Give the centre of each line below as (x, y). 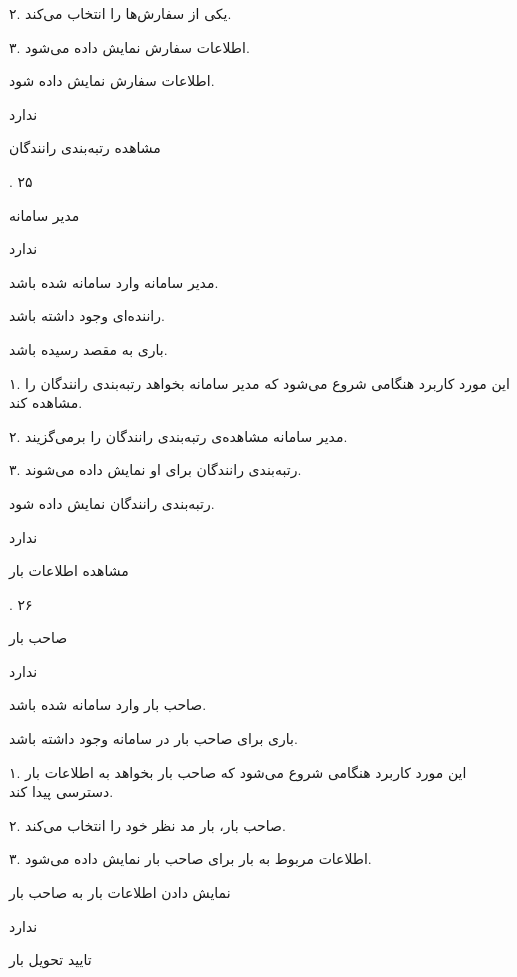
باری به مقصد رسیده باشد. (88, 348)
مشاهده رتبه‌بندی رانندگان (85, 147)
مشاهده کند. (46, 402)
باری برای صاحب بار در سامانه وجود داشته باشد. (153, 738)
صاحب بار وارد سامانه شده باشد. (108, 704)
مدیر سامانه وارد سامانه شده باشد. (114, 281)
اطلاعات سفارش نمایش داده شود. (112, 80)
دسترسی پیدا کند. (61, 791)
